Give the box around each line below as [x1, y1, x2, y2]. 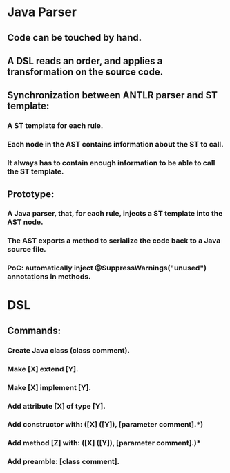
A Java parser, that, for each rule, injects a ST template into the [7, 209, 223, 219]
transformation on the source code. [7, 66, 164, 77]
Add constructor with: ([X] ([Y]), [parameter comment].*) [7, 420, 204, 429]
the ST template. [7, 167, 64, 176]
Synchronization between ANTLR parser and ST [7, 89, 218, 101]
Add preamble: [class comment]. [7, 457, 119, 467]
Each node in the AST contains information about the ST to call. [7, 140, 224, 149]
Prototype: [7, 188, 55, 200]
